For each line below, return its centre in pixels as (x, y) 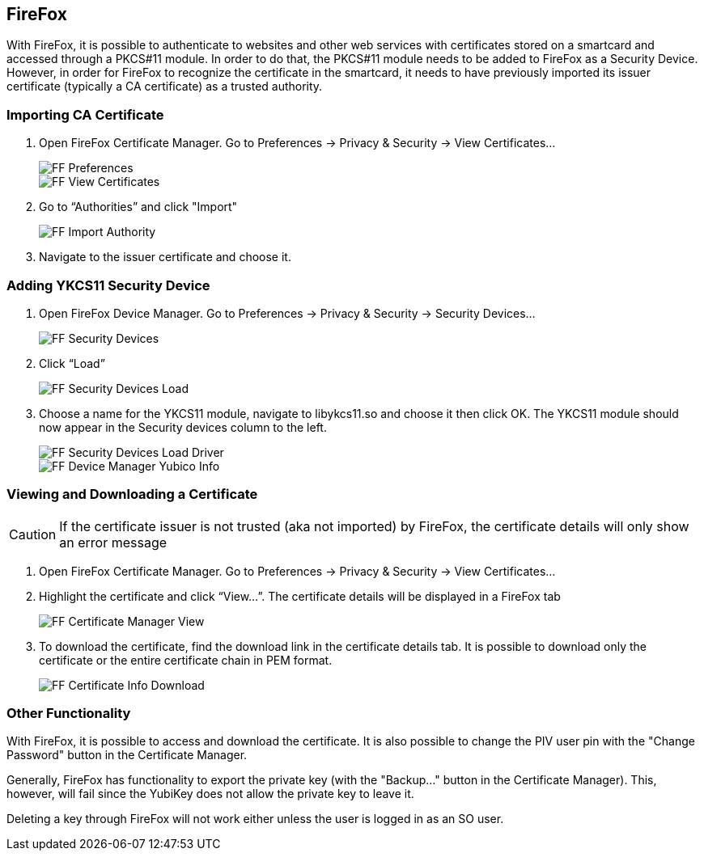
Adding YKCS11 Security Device (108, 285)
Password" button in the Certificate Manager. (127, 755)
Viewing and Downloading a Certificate (132, 494)
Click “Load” (72, 363)
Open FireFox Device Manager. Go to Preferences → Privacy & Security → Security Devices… (287, 313)
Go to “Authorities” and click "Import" (138, 207)
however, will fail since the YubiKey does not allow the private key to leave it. (210, 794)
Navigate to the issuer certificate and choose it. (165, 257)
